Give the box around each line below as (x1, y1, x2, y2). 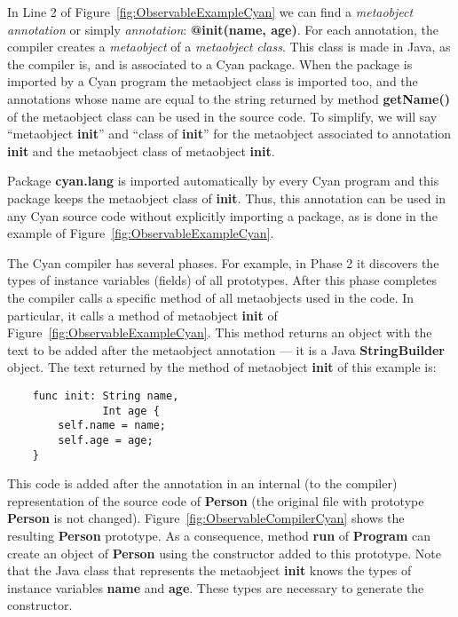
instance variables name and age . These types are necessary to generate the (7, 578, 424, 597)
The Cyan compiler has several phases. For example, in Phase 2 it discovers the (7, 253, 439, 272)
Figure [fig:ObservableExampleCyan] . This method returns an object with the (7, 323, 432, 342)
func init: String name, (32, 389, 179, 402)
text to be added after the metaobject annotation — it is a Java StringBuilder (7, 340, 445, 359)
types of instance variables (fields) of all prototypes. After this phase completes (7, 271, 438, 289)
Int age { (102, 404, 160, 417)
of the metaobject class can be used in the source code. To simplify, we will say (7, 107, 438, 125)
